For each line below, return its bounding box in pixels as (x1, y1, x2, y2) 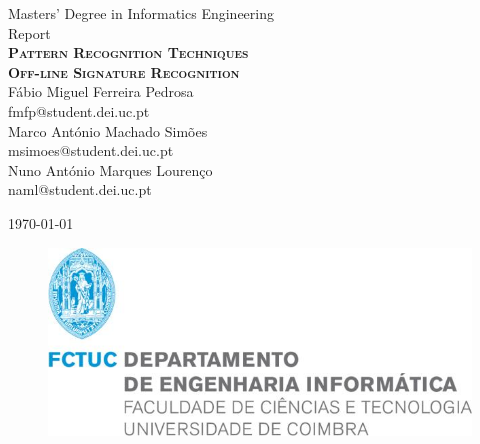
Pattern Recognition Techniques (8, 42, 249, 63)
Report (8, 22, 51, 43)
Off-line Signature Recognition (8, 61, 240, 82)
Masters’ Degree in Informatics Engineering (8, 3, 274, 23)
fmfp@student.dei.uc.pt (8, 100, 150, 121)
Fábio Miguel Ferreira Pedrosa (8, 81, 194, 102)
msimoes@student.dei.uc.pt (8, 140, 174, 161)
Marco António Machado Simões (8, 120, 208, 141)
